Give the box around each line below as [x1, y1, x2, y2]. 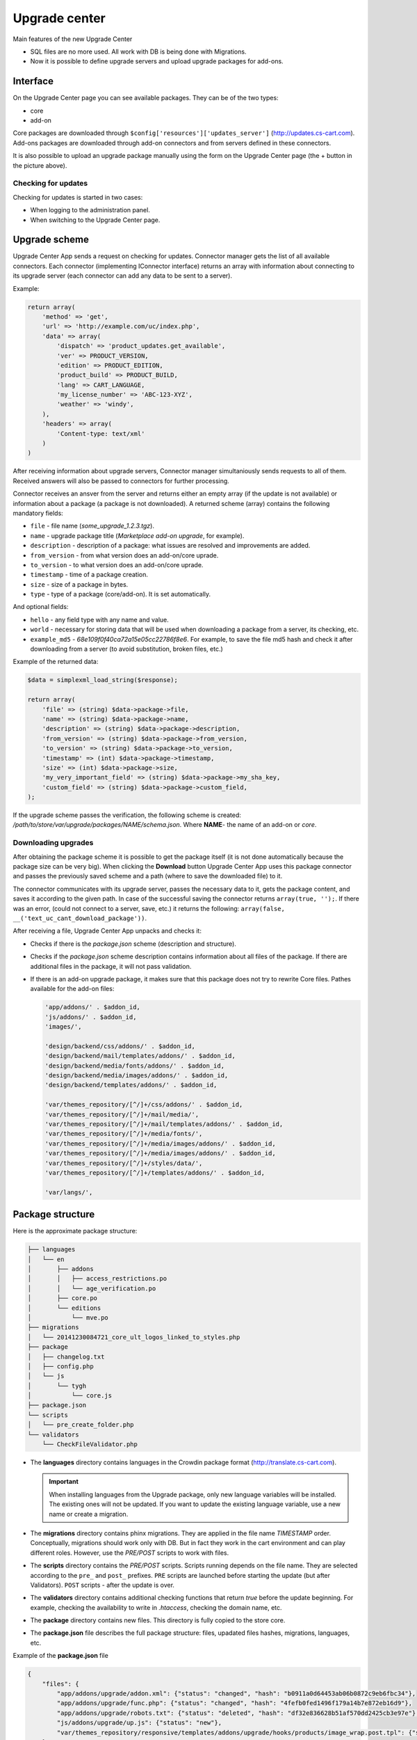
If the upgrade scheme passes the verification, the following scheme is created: [13, 811, 241, 819]
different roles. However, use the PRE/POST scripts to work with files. [30, 1549, 229, 1557]
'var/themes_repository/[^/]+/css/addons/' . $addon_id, [44, 1100, 243, 1109]
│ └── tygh [27, 1382, 87, 1390]
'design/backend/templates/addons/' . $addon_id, [44, 1081, 218, 1089]
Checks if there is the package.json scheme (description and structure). [30, 940, 236, 948]
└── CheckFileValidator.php [42, 1441, 138, 1448]
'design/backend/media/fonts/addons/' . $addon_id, [44, 1061, 225, 1070]
